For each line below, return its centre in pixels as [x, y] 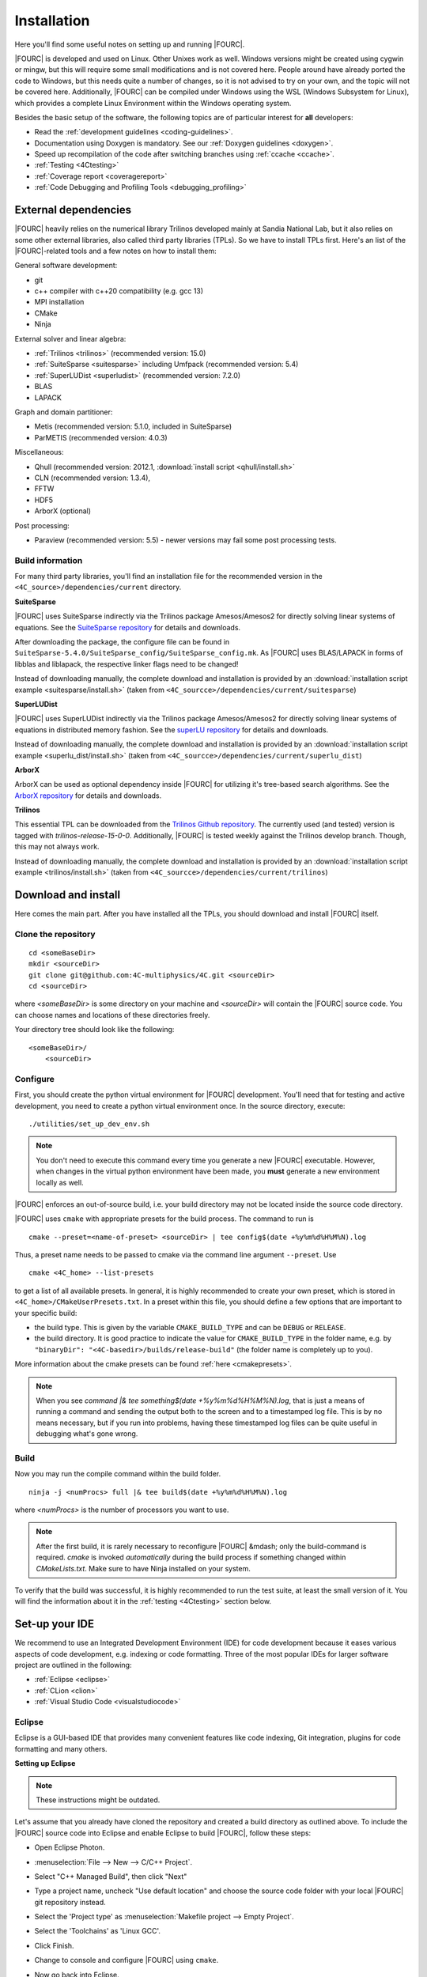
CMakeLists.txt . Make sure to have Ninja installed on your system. [143, 1568]
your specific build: [46, 1313]
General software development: [66, 266]
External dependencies [73, 210]
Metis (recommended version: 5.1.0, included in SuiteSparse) [133, 426]
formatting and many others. [61, 1748]
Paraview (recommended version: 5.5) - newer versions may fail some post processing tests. [185, 540]
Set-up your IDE [55, 1624]
